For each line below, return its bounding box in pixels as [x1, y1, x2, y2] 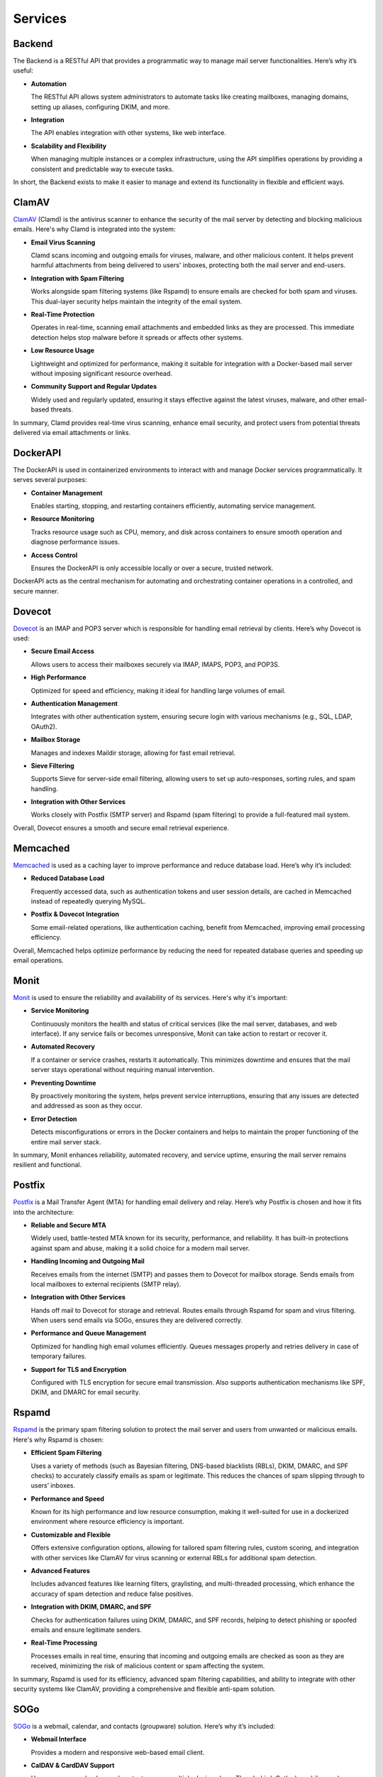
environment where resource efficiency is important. [30, 1518, 184, 1526]
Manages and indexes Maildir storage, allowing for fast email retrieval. [30, 748, 235, 757]
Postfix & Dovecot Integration [30, 910, 120, 918]
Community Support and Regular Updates [30, 382, 157, 391]
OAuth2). [30, 722, 57, 731]
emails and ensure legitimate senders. [30, 1625, 142, 1634]
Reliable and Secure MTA [30, 1220, 106, 1229]
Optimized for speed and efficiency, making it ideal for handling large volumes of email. [30, 686, 287, 694]
